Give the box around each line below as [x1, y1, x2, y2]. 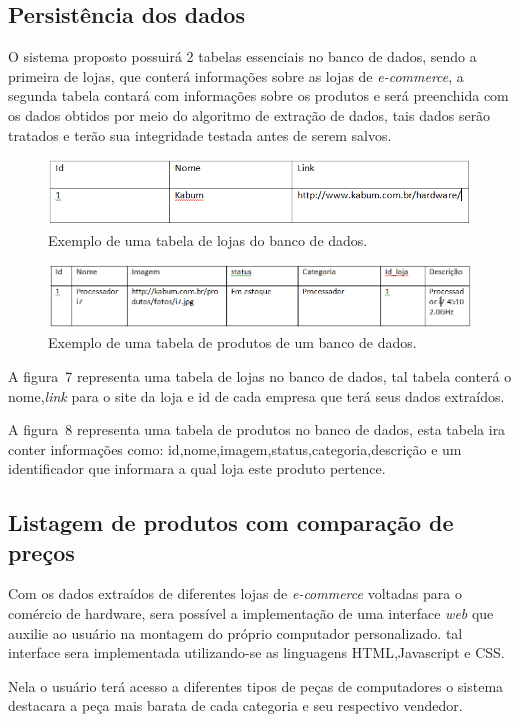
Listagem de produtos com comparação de [8, 507, 454, 538]
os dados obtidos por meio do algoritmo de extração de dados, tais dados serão [8, 104, 491, 125]
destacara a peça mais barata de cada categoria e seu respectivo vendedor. [8, 695, 463, 716]
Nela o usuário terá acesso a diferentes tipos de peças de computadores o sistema [8, 675, 504, 696]
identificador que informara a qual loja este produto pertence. [8, 458, 386, 479]
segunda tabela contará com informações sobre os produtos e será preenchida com [8, 85, 509, 106]
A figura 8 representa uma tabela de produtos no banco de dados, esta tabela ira [8, 419, 506, 440]
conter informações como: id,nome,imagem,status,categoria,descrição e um [8, 438, 462, 459]
